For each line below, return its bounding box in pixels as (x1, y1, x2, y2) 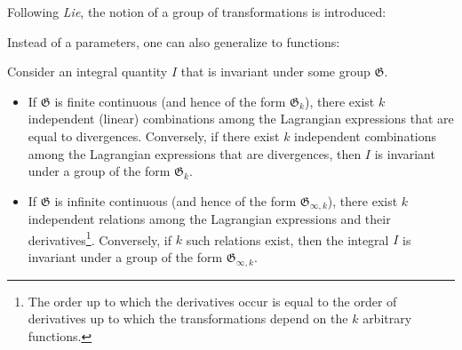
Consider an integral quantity (7, 62, 168, 81)
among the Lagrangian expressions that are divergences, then (28, 144, 362, 163)
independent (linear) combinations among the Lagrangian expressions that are (28, 109, 454, 128)
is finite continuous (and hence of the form (54, 91, 286, 110)
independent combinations (294, 126, 437, 145)
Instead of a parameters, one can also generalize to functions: (7, 32, 340, 51)
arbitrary (362, 309, 412, 328)
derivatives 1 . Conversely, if (28, 227, 172, 249)
